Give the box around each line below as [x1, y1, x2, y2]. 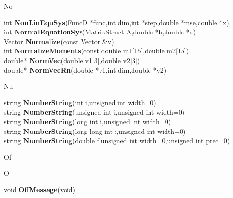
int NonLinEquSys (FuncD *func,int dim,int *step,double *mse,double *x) [4, 17, 229, 27]
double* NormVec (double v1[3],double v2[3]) [4, 55, 140, 65]
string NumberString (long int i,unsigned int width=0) [4, 116, 171, 126]
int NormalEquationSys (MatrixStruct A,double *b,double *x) [4, 27, 196, 37]
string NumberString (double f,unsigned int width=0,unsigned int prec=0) [4, 135, 230, 146]
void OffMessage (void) [4, 184, 76, 194]
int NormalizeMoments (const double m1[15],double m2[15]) [4, 46, 189, 56]
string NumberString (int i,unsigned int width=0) [4, 97, 156, 107]
